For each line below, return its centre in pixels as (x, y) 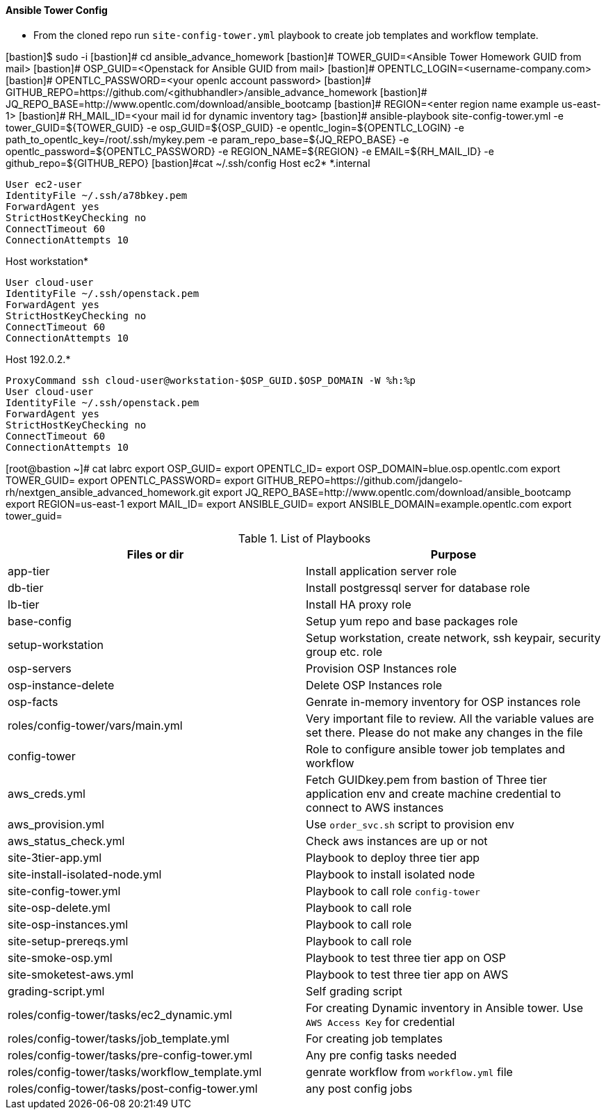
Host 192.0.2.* (38, 359)
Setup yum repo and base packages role (412, 621)
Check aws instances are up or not (397, 841)
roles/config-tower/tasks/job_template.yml (118, 1038)
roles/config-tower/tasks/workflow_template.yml (135, 1072)
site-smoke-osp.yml (60, 957)
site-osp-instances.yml (68, 924)
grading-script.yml (56, 991)
